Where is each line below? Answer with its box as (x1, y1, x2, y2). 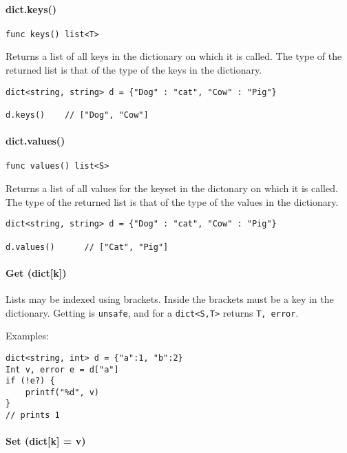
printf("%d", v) (25, 387, 100, 397)
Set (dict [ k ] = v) (6, 434, 86, 448)
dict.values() (6, 134, 65, 148)
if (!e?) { (6, 376, 55, 386)
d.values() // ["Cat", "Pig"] (6, 242, 169, 252)
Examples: (6, 328, 49, 343)
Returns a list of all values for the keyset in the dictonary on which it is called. (6, 181, 338, 196)
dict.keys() (6, 1, 57, 16)
